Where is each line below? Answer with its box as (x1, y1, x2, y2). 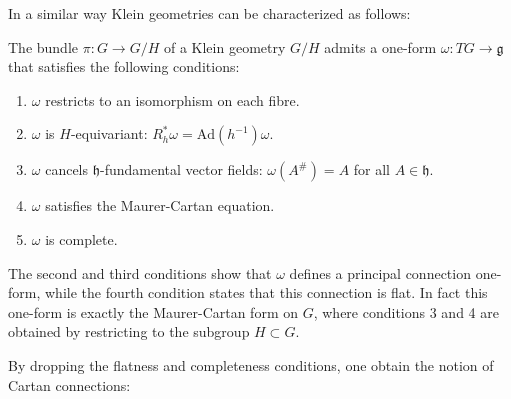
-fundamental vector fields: (99, 159, 263, 180)
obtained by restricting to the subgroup (8, 321, 250, 342)
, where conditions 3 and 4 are (313, 301, 499, 322)
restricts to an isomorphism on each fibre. (45, 89, 300, 110)
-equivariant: (70, 123, 148, 144)
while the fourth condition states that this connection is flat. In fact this (44, 282, 488, 303)
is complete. (45, 228, 118, 249)
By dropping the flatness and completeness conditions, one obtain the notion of (8, 354, 494, 375)
